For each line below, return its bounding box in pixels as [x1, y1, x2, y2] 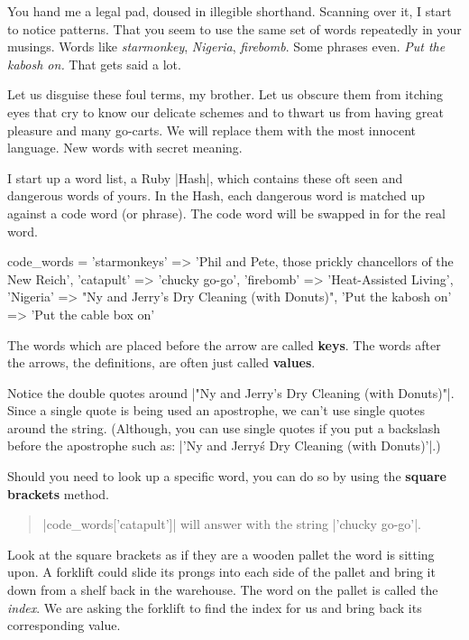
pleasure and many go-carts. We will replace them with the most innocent [7, 120, 416, 139]
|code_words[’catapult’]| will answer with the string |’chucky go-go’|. [42, 515, 421, 533]
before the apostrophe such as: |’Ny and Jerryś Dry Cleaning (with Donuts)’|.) [7, 436, 441, 455]
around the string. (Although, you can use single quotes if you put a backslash [7, 418, 441, 437]
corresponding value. [7, 616, 121, 635]
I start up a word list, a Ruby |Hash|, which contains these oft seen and [7, 168, 403, 187]
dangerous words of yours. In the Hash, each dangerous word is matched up [7, 186, 426, 205]
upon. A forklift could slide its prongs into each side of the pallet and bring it [7, 562, 436, 581]
